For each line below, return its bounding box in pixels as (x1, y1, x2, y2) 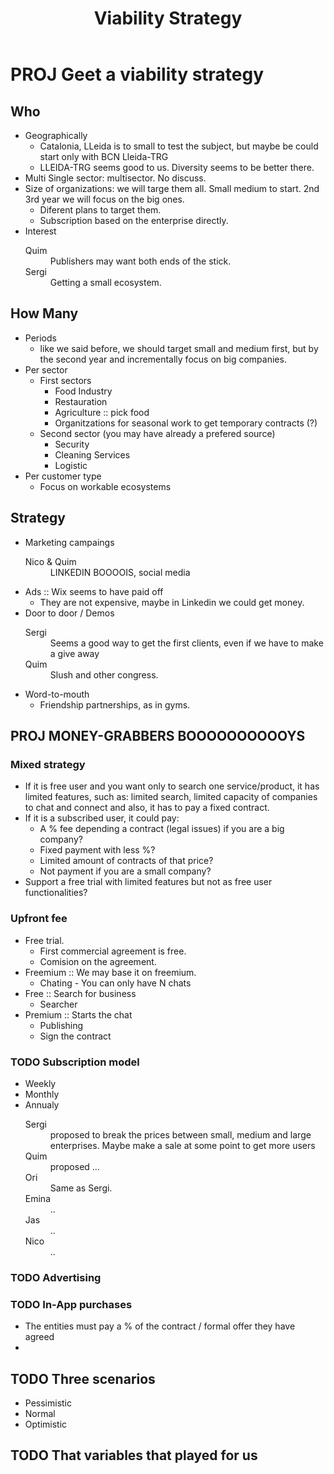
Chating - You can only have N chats (39, 977, 192, 989)
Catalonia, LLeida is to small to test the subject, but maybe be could (39, 140, 319, 152)
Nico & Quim (24, 555, 77, 567)
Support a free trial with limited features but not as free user (24, 876, 273, 888)
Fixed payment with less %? (39, 844, 156, 856)
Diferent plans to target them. (39, 204, 162, 216)
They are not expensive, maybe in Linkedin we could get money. (39, 596, 305, 608)
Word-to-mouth (24, 688, 90, 700)
